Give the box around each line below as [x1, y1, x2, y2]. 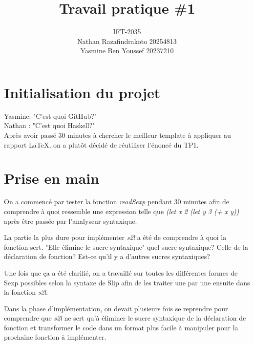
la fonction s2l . [4, 287, 48, 297]
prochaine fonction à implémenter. [4, 332, 106, 342]
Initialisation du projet [4, 82, 161, 102]
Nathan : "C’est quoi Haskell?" [4, 120, 95, 130]
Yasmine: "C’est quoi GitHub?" [4, 110, 97, 121]
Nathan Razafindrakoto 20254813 [77, 36, 177, 46]
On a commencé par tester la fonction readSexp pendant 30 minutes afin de [4, 196, 229, 207]
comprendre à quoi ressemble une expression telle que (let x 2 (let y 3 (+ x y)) [4, 206, 239, 216]
